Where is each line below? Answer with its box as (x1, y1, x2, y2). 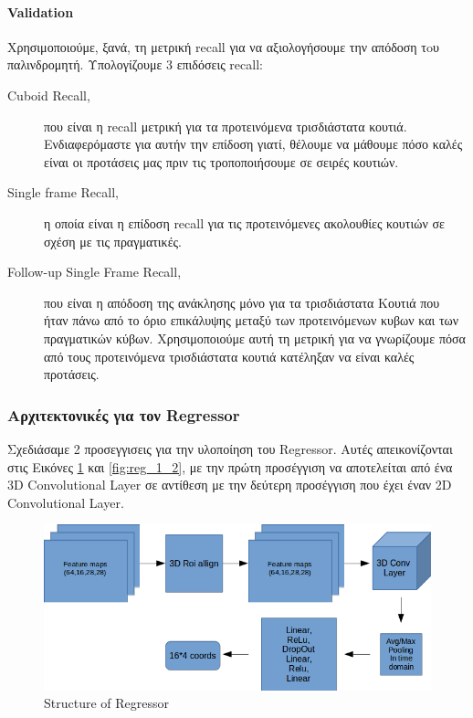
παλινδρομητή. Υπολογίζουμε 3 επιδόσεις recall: (7, 55, 263, 74)
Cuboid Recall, (7, 85, 90, 104)
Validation (7, 2, 74, 21)
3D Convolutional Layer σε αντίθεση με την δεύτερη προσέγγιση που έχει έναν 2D (7, 475, 452, 494)
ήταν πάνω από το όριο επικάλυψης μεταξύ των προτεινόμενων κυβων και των (44, 311, 459, 330)
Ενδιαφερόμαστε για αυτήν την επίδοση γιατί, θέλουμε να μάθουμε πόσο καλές (44, 134, 463, 153)
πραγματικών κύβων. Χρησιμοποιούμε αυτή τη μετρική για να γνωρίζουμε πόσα (44, 328, 466, 347)
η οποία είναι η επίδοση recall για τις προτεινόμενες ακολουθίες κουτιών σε (44, 213, 445, 232)
